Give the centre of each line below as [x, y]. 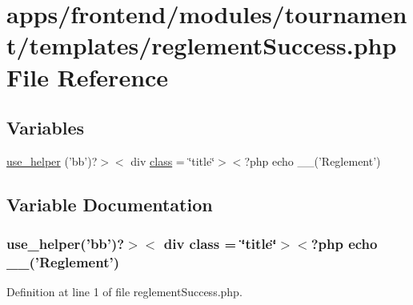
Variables [46, 128]
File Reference [88, 76]
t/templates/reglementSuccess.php [202, 45]
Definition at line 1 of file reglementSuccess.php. [124, 292]
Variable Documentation [110, 204]
